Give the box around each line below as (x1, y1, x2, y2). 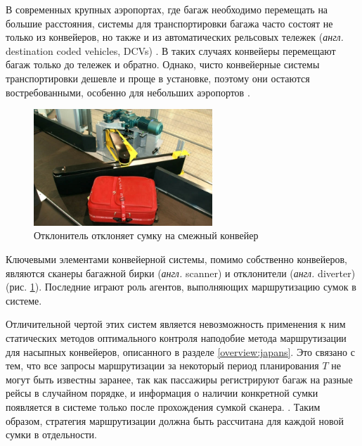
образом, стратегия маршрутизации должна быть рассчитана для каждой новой (6, 413, 344, 428)
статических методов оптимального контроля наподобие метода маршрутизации (6, 331, 347, 345)
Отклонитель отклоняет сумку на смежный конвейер (34, 228, 259, 243)
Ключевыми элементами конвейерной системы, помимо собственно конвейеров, (6, 252, 348, 267)
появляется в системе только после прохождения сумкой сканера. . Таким (6, 400, 321, 414)
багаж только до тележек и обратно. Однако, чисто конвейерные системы (6, 57, 320, 72)
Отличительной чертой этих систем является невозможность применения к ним (6, 317, 346, 331)
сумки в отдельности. (6, 427, 97, 442)
